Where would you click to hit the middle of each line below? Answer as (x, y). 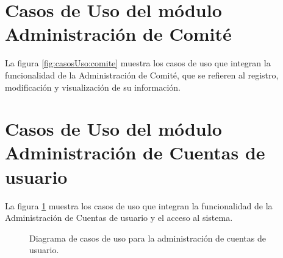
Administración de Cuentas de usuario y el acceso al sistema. (119, 218)
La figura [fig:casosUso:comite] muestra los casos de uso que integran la (138, 63)
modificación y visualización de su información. (93, 87)
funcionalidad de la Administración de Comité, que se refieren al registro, (142, 75)
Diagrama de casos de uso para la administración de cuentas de (148, 238)
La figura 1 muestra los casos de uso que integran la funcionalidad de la (139, 205)
